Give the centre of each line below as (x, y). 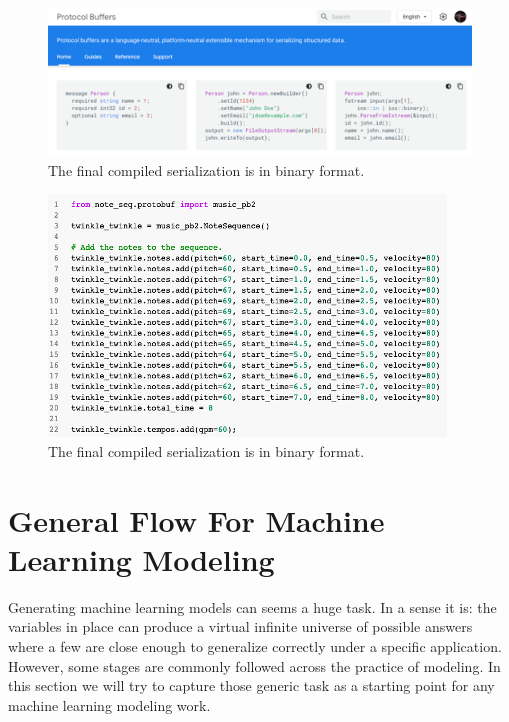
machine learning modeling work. (109, 704)
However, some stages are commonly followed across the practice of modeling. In (254, 665)
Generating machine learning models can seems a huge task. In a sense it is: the (252, 606)
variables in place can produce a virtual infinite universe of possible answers (240, 626)
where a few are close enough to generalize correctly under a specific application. (255, 645)
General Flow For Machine (196, 519)
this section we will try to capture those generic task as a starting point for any (251, 685)
